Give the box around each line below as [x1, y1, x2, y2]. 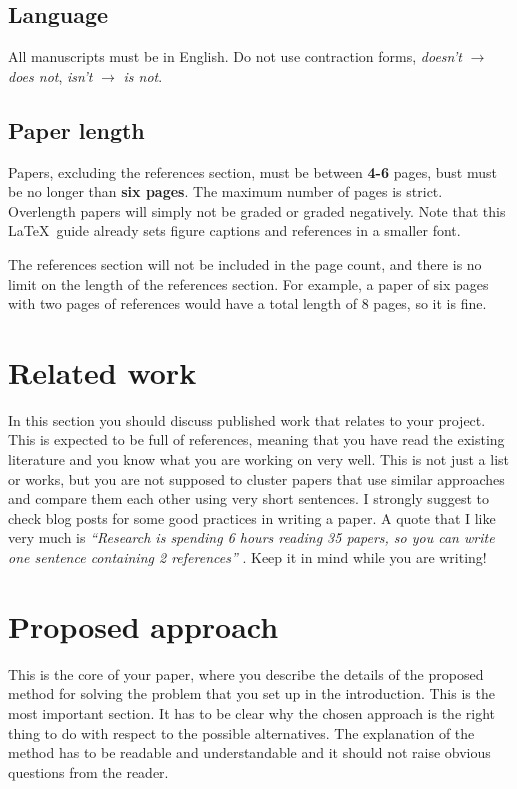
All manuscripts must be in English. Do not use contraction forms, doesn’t [8, 46, 462, 67]
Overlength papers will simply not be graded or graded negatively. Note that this [8, 200, 506, 221]
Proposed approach [8, 605, 279, 646]
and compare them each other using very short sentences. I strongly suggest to [8, 488, 489, 509]
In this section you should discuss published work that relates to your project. [8, 409, 486, 430]
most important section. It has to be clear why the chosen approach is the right [8, 702, 496, 723]
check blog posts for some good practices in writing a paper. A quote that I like [8, 507, 496, 528]
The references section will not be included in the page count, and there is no [8, 253, 482, 274]
